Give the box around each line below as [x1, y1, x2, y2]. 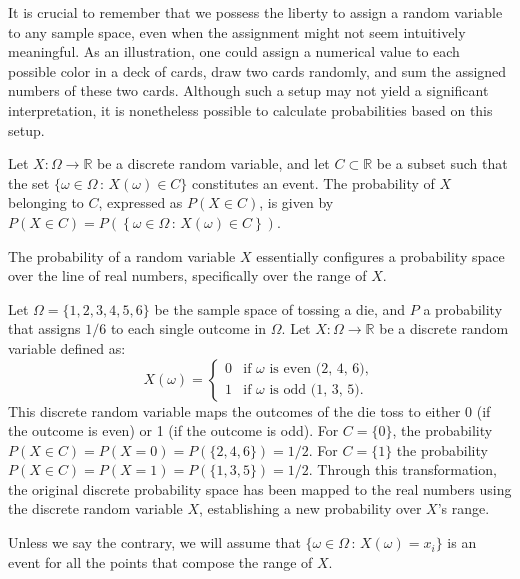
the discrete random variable [8, 498, 183, 519]
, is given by [259, 192, 334, 213]
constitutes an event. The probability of [192, 172, 435, 193]
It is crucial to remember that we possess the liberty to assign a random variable [8, 2, 503, 22]
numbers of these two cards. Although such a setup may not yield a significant [8, 80, 489, 101]
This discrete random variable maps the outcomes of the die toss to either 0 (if [8, 400, 491, 421]
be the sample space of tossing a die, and [154, 298, 406, 319]
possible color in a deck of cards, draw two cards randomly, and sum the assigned [8, 60, 507, 81]
